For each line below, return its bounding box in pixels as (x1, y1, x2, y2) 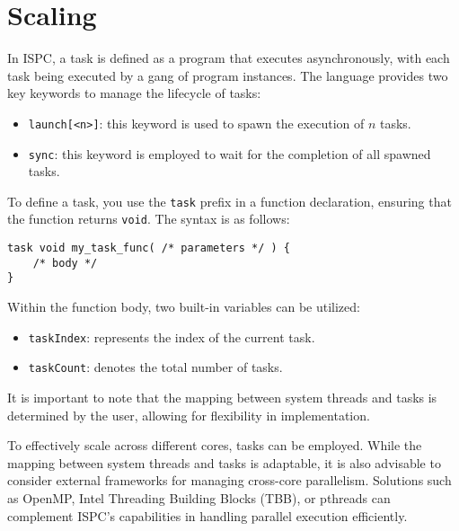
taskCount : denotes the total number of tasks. (28, 358, 283, 376)
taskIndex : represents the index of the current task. (28, 327, 315, 346)
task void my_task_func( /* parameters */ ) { (7, 242, 290, 255)
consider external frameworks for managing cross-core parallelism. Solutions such (7, 471, 452, 490)
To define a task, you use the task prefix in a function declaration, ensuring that (7, 191, 452, 210)
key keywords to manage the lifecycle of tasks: (7, 84, 261, 102)
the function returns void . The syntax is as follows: (7, 209, 290, 228)
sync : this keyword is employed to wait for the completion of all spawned (28, 144, 431, 163)
